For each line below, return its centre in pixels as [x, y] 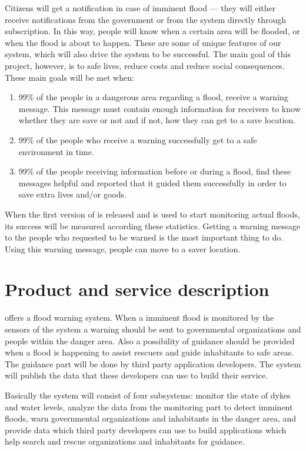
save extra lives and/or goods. [72, 194]
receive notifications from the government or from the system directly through [146, 19]
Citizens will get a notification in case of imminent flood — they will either [140, 8]
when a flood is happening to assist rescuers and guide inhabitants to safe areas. [149, 352]
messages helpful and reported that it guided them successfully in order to [152, 182]
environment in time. [56, 151]
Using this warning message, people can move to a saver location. [123, 248]
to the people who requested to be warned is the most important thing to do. [144, 237]
